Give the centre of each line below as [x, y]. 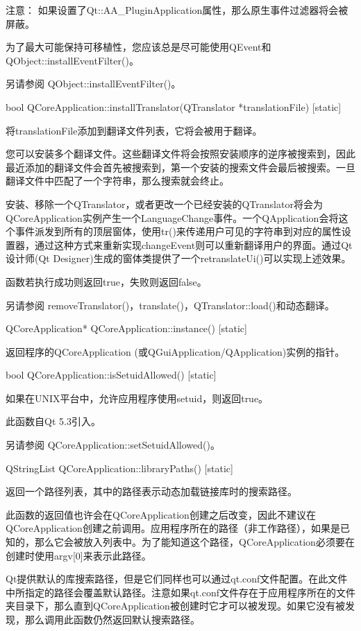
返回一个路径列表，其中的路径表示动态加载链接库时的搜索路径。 [151, 491]
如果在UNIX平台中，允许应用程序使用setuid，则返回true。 [137, 398]
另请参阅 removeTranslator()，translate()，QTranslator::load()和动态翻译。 [170, 305]
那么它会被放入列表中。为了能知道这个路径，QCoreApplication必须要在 [194, 542]
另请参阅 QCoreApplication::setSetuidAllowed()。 [113, 445]
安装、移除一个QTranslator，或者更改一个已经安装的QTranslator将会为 [164, 204]
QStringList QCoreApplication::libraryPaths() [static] [119, 468]
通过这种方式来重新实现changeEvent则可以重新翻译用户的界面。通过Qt [193, 244]
